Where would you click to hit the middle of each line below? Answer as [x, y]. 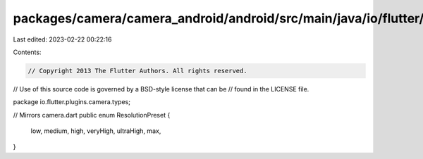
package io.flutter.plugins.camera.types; [72, 102]
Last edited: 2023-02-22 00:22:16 [62, 39]
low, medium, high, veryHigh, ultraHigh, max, [96, 131]
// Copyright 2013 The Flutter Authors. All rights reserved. [137, 71]
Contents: [27, 52]
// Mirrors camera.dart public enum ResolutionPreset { [92, 115]
